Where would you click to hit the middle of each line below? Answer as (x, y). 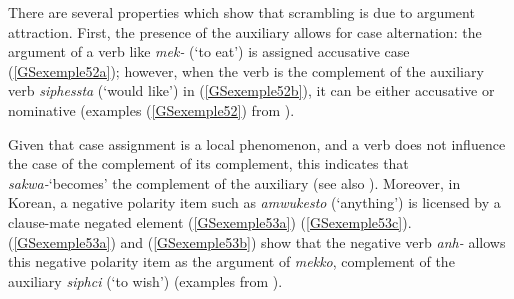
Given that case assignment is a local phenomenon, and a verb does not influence (257, 143)
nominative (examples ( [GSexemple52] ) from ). (151, 109)
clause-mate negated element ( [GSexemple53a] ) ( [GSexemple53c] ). (210, 221)
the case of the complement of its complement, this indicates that (208, 163)
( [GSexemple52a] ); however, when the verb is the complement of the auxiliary (246, 70)
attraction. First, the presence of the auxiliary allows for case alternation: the (245, 31)
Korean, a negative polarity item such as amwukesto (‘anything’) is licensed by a (254, 202)
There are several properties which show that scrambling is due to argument (241, 12)
